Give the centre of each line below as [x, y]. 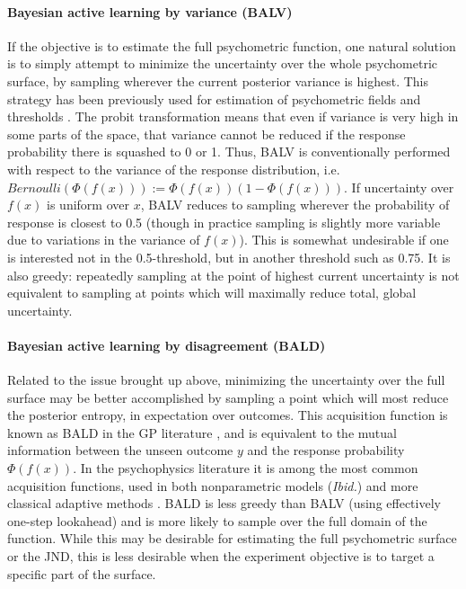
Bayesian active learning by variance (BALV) [150, 11]
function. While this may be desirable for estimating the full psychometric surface [232, 538]
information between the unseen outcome [120, 450]
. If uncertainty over [399, 187]
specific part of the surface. [82, 573]
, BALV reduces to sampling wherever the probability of [295, 205]
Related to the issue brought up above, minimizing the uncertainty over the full [226, 380]
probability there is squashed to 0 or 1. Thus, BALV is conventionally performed [229, 152]
